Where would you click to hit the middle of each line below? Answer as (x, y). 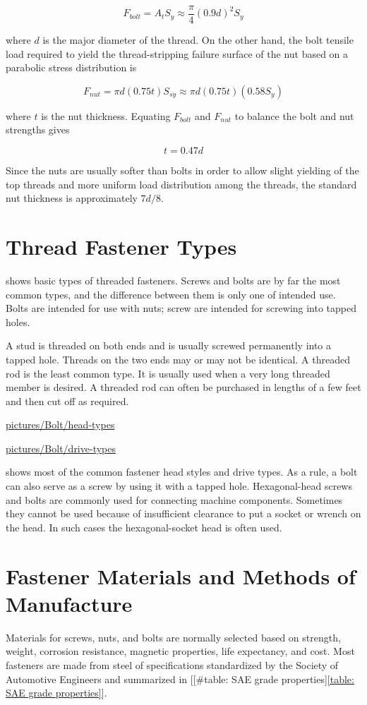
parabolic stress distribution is (71, 67)
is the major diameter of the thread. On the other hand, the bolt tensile (198, 40)
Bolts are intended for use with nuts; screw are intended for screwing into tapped (181, 308)
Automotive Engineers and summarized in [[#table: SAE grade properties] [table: (180, 679)
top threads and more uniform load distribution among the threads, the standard (181, 184)
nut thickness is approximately (72, 198)
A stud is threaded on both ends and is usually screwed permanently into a (169, 345)
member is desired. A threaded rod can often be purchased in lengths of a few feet (183, 387)
